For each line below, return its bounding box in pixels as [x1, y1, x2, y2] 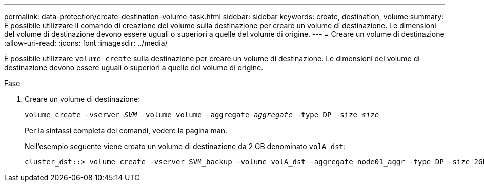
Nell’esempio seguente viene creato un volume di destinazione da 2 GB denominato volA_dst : [25, 142, 346, 151]
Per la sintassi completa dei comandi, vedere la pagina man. [25, 126, 227, 135]
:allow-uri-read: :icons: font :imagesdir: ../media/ [4, 38, 168, 47]
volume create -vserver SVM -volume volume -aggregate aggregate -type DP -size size [25, 111, 379, 119]
